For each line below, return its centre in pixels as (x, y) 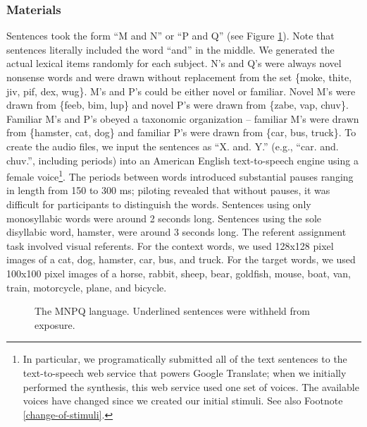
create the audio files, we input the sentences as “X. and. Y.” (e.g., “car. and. (173, 146)
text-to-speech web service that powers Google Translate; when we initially (185, 372)
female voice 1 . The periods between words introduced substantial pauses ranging (180, 175)
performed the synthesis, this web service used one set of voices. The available (191, 386)
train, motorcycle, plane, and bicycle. (87, 287)
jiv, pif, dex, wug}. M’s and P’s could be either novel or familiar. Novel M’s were (181, 91)
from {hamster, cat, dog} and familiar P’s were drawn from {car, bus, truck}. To (181, 132)
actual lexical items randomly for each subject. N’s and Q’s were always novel (174, 63)
